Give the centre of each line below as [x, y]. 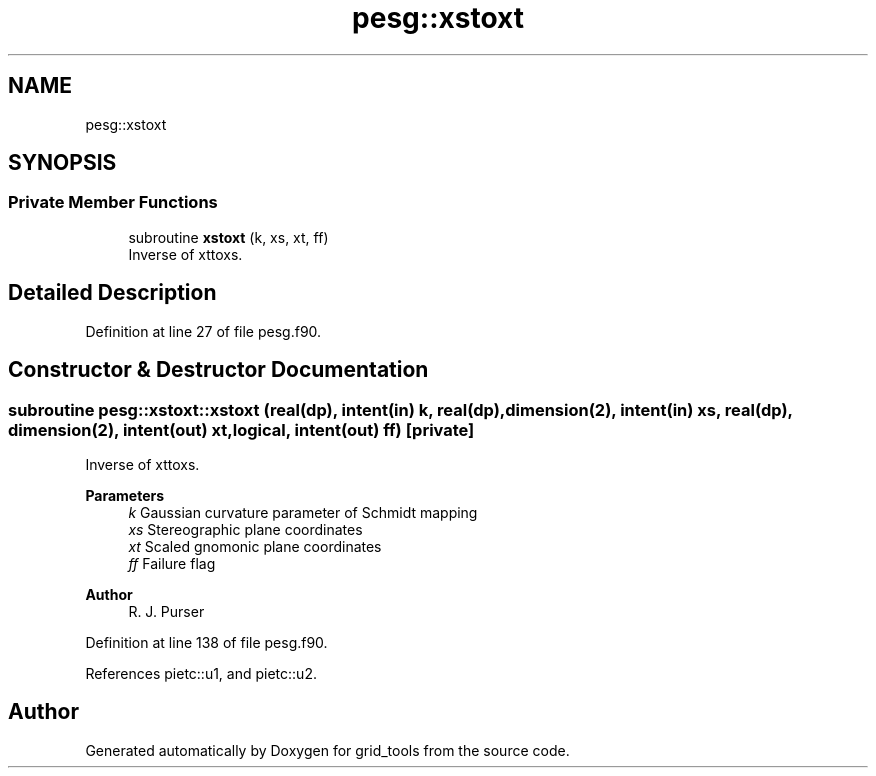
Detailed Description [112, 293]
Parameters [125, 495]
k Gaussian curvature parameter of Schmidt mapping [303, 512]
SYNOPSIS [62, 163]
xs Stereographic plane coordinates [245, 529]
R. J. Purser [166, 611]
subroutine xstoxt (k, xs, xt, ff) [228, 237]
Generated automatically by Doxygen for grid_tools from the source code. [327, 750]
